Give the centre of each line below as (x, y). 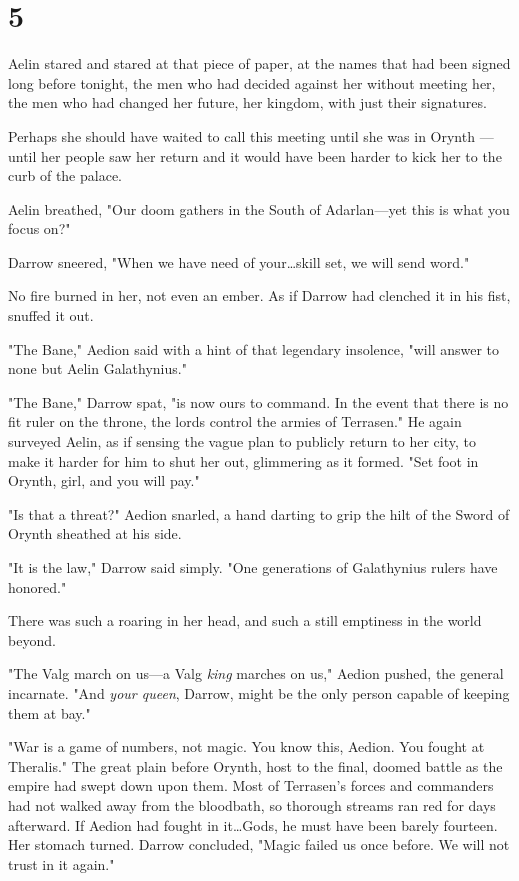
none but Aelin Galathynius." (97, 368)
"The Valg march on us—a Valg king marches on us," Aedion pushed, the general (256, 673)
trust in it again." (61, 863)
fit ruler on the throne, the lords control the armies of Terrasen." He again (235, 421)
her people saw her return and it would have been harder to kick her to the (271, 155)
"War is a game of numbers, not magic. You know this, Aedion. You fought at (246, 746)
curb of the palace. (65, 175)
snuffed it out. (51, 315)
